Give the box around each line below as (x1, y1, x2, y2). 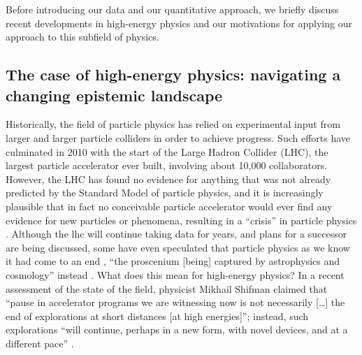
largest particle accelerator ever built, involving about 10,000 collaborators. (6, 158, 328, 173)
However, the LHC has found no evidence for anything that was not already (6, 171, 331, 186)
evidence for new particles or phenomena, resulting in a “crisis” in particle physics (6, 212, 357, 227)
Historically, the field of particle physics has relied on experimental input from (6, 117, 340, 131)
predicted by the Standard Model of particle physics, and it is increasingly (6, 185, 324, 200)
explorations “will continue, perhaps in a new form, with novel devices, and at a (6, 322, 348, 337)
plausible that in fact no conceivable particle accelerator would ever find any (6, 198, 333, 213)
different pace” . (6, 335, 74, 350)
